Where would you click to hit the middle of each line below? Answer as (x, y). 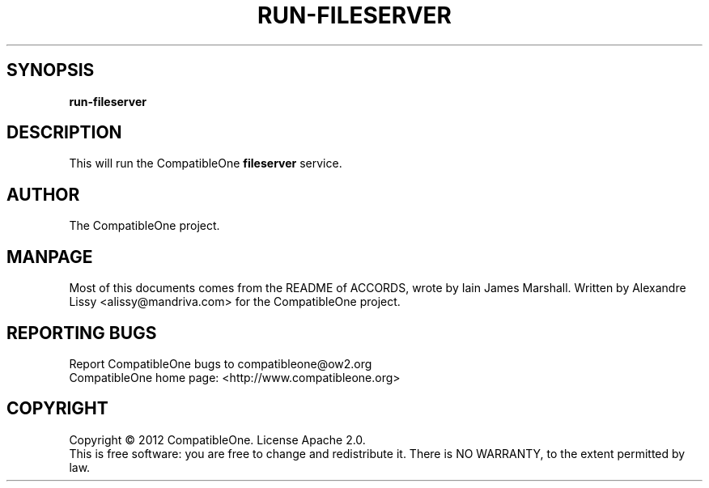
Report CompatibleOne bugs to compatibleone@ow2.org (221, 363)
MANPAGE (50, 257)
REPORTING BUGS (82, 333)
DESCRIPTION (64, 133)
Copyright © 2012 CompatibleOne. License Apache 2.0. (217, 439)
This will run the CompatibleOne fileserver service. (206, 163)
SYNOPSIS (51, 70)
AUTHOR (43, 194)
